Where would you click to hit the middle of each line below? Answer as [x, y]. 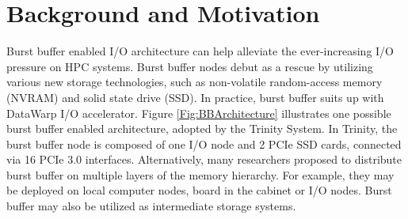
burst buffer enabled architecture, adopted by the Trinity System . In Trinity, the [202, 128]
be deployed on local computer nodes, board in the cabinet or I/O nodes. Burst [199, 190]
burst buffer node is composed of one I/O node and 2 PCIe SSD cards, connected [204, 143]
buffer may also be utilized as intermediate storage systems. [151, 206]
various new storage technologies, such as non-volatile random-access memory [194, 82]
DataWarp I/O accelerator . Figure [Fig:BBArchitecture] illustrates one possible [199, 113]
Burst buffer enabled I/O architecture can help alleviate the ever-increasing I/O [200, 51]
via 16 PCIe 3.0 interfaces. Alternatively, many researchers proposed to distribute [204, 159]
